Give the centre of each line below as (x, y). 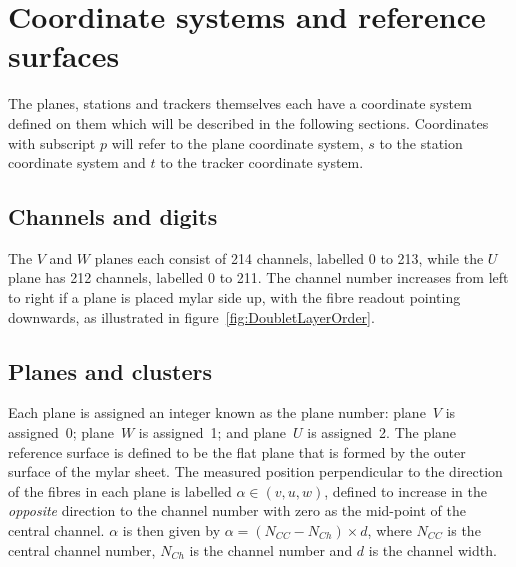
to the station (421, 142)
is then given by (171, 530)
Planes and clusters (110, 370)
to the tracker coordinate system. (262, 162)
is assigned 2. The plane (382, 432)
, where (389, 530)
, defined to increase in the (405, 490)
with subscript (52, 142)
